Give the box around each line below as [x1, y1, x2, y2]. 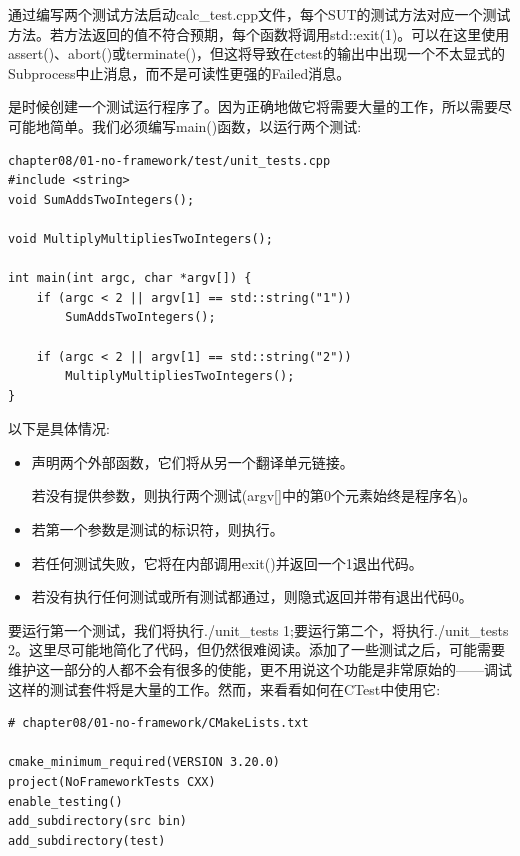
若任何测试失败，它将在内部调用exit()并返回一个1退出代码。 [31, 552, 423, 573]
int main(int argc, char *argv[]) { [8, 271, 252, 286]
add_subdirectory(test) [8, 833, 166, 848]
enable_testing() [8, 794, 123, 809]
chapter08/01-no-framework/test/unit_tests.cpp [8, 153, 331, 168]
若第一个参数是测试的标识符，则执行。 [31, 519, 284, 540]
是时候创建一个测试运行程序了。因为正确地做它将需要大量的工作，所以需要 [8, 96, 498, 117]
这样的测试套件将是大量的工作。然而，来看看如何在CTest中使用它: [8, 678, 441, 699]
